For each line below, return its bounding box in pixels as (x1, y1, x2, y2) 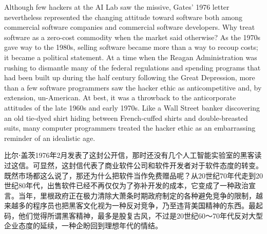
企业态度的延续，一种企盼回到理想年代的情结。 (4, 220, 162, 231)
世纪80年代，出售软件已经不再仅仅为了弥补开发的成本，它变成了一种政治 (4, 180, 249, 191)
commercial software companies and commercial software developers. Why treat (4, 22, 255, 32)
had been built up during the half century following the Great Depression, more (4, 72, 255, 83)
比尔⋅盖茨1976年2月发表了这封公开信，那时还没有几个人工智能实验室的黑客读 (4, 150, 262, 160)
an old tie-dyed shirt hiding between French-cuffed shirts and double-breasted (4, 112, 248, 123)
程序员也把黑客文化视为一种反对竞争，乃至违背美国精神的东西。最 (32, 200, 256, 211)
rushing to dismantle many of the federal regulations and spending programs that (4, 62, 261, 73)
